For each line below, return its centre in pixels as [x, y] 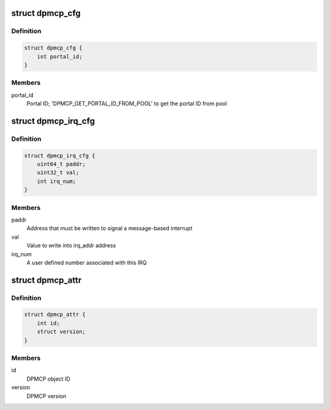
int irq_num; [57, 181]
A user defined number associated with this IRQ [86, 263]
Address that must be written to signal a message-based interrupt [109, 228]
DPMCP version [46, 396]
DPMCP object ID [48, 379]
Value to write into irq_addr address [71, 245]
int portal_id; [60, 56]
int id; [49, 323]
